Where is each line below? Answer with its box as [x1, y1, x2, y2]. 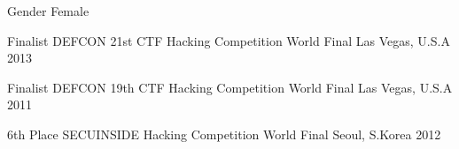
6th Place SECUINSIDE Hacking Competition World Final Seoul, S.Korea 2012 [7, 124, 441, 143]
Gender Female [7, 2, 89, 19]
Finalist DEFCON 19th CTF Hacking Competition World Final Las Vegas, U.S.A [7, 78, 453, 96]
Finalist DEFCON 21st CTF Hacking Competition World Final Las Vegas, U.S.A [7, 31, 450, 49]
